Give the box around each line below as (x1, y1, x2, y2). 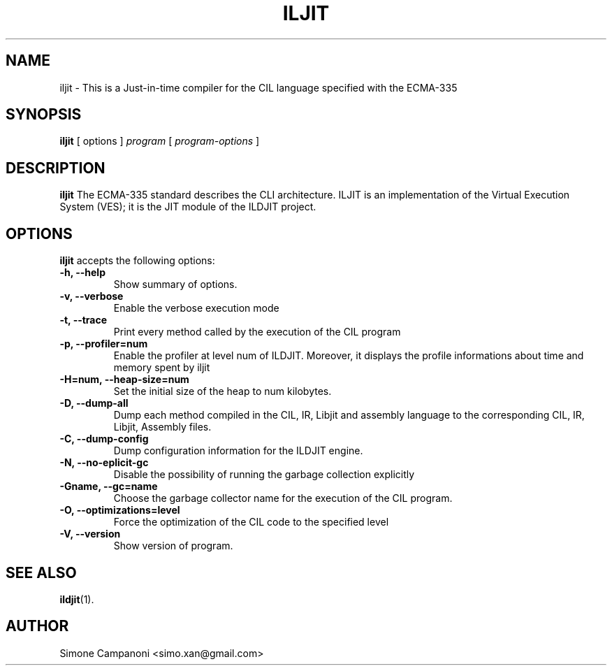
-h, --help (59, 266, 105, 279)
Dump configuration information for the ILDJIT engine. (113, 445, 363, 457)
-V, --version (59, 528, 121, 540)
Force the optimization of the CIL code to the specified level (113, 516, 389, 528)
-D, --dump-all (59, 397, 129, 410)
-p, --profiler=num (59, 338, 148, 350)
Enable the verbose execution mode (113, 302, 279, 315)
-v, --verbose (59, 290, 124, 303)
